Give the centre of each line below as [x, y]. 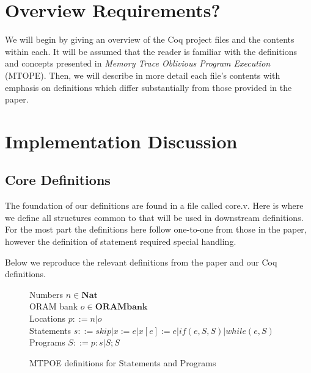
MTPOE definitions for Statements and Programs [123, 362]
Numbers [46, 294]
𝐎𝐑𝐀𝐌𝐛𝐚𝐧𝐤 [121, 307]
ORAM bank [54, 306]
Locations [47, 318]
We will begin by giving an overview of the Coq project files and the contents [150, 39]
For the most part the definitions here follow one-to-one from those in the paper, [156, 229]
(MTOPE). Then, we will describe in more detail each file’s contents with [143, 75]
